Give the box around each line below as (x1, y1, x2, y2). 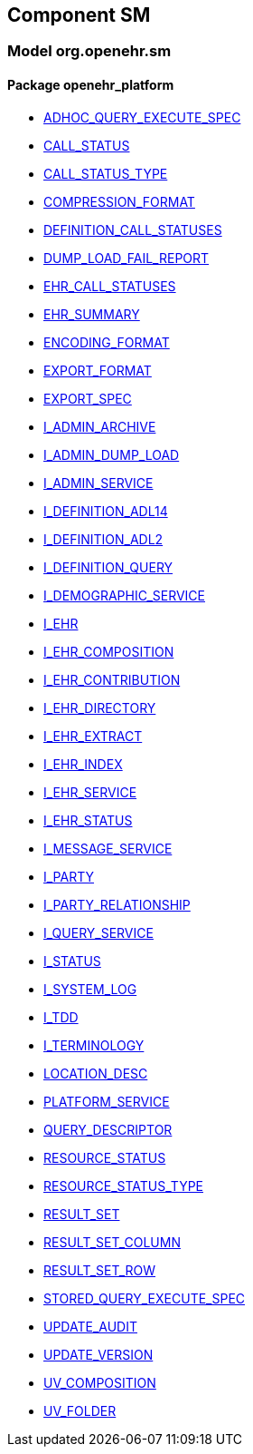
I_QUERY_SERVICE (43, 924, 154, 941)
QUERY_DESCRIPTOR (43, 1121, 173, 1137)
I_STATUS (43, 952, 101, 969)
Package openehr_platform (7, 77, 174, 93)
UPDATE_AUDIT (43, 1318, 137, 1334)
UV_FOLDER (43, 1402, 117, 1419)
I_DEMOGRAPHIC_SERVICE (43, 587, 205, 603)
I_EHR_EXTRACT (43, 727, 143, 744)
